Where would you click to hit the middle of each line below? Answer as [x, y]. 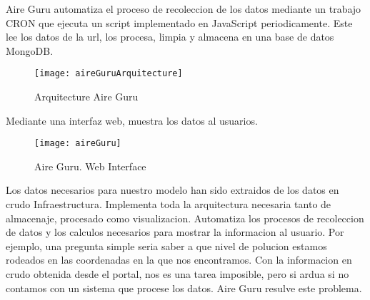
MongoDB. [30, 50]
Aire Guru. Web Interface [90, 166]
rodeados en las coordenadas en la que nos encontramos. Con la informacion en [179, 260]
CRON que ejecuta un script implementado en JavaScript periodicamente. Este [179, 22]
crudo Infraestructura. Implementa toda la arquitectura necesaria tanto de [169, 204]
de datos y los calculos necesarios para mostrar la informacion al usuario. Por [175, 232]
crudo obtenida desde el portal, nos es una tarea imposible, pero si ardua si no [177, 274]
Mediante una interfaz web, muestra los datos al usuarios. [132, 120]
